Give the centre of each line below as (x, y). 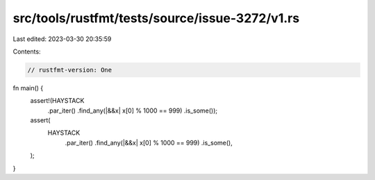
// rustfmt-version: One (70, 70)
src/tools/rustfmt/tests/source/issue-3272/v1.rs (156, 18)
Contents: (27, 51)
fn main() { (28, 88)
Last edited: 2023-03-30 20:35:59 (62, 39)
